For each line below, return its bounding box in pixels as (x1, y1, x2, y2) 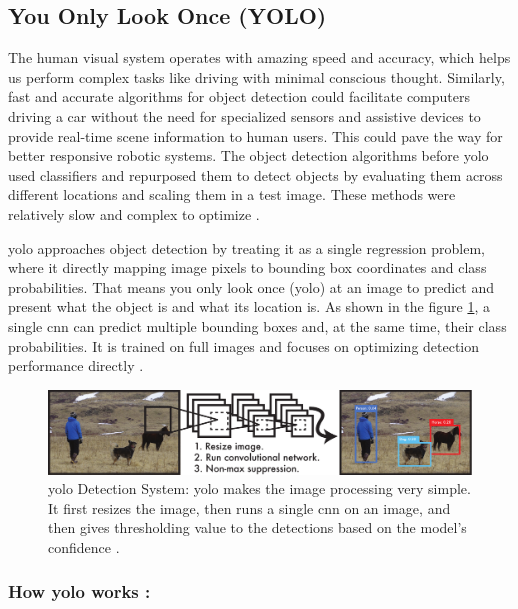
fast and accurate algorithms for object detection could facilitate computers (8, 86, 470, 107)
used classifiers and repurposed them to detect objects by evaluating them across (8, 164, 503, 185)
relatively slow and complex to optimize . (8, 203, 260, 224)
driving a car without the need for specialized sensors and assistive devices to (8, 105, 481, 126)
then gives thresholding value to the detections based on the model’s (48, 517, 467, 538)
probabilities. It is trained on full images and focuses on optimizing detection (8, 335, 480, 356)
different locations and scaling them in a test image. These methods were (8, 184, 456, 205)
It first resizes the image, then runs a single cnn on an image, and (48, 497, 451, 518)
